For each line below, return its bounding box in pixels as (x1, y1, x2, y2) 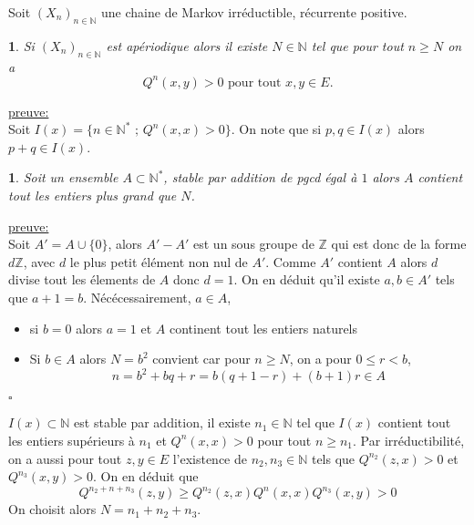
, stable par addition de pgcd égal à (163, 168, 357, 187)
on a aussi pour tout (8, 448, 122, 468)
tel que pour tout (311, 36, 404, 55)
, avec (23, 252, 56, 271)
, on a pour (289, 349, 352, 368)
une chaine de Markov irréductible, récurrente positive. (101, 3, 407, 21)
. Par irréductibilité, (353, 430, 465, 449)
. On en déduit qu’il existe (233, 270, 380, 289)
